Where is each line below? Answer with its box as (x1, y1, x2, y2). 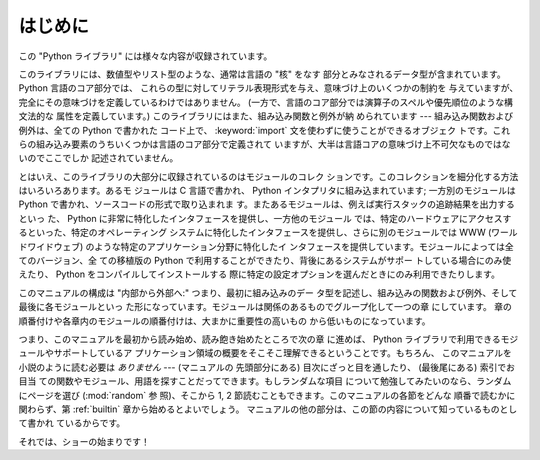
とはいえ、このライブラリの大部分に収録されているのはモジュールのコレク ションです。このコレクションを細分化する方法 (18, 170, 519, 182)
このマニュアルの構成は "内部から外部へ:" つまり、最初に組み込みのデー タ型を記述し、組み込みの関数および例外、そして (18, 286, 518, 299)
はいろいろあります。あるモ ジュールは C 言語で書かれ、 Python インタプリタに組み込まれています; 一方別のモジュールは (18, 185, 516, 197)
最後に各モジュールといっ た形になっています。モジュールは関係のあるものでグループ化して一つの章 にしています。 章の (18, 301, 512, 313)
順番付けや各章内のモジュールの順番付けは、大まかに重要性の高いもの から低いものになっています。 (18, 315, 431, 327)
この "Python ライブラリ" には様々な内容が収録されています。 (18, 50, 273, 62)
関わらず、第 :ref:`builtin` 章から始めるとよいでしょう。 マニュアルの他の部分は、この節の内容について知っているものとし (18, 403, 518, 415)
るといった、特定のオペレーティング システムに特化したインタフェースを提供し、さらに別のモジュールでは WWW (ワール (18, 226, 519, 239)
